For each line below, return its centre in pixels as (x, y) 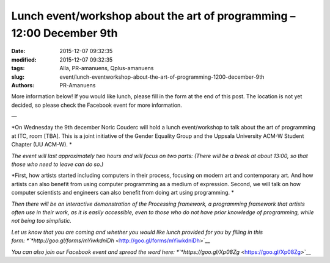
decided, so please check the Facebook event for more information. (97, 105)
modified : (24, 59)
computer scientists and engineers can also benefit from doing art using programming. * (123, 193)
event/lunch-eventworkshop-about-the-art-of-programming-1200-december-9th (162, 77)
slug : (18, 77)
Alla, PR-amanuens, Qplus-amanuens (107, 68)
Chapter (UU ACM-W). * (42, 145)
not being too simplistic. (42, 221)
